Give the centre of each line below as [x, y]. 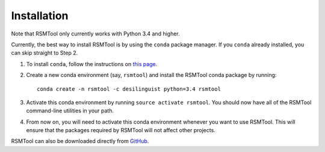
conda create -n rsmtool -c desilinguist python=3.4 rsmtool [129, 89]
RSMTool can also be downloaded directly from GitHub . [80, 141]
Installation [40, 16]
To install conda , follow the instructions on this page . [92, 64]
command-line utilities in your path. [70, 111]
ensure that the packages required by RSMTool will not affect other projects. [121, 130]
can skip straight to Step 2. [45, 53]
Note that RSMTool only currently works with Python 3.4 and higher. [95, 34]
